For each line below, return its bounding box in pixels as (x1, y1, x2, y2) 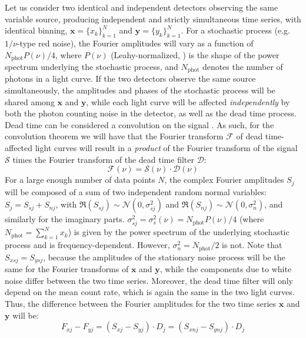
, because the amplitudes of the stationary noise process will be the (43, 250, 285, 263)
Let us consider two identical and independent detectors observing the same (5, 1, 278, 13)
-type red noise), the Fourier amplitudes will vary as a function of (16, 36, 254, 49)
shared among (5, 95, 55, 108)
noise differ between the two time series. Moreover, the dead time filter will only (5, 274, 293, 286)
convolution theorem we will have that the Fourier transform (5, 130, 224, 142)
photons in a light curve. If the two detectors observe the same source (5, 72, 256, 85)
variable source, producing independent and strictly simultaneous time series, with (5, 12, 301, 25)
